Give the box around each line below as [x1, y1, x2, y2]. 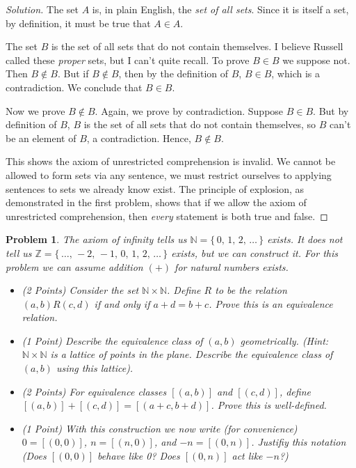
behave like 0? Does [97, 448, 180, 463]
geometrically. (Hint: [240, 333, 329, 348]
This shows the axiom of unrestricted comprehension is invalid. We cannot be [6, 154, 336, 169]
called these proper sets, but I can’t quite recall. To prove [6, 52, 250, 67]
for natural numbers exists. [175, 259, 289, 274]
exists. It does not [267, 232, 343, 247]
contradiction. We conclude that [6, 79, 143, 94]
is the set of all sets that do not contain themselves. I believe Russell [51, 39, 343, 54]
